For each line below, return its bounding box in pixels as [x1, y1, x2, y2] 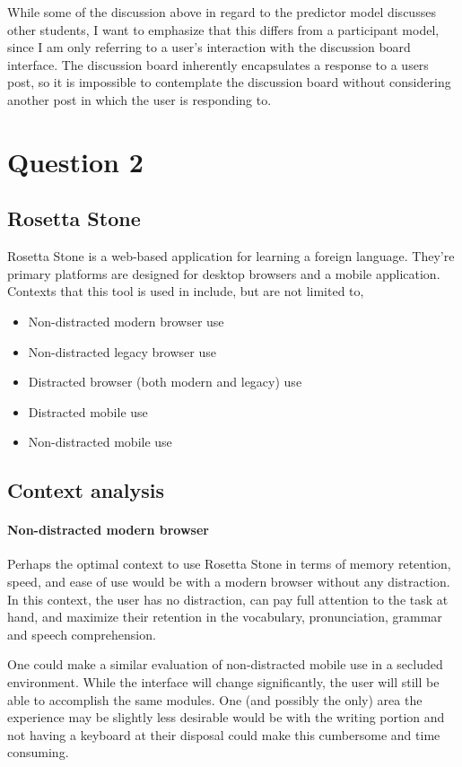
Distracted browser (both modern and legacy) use [28, 372, 302, 391]
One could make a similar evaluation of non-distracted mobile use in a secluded [7, 655, 443, 674]
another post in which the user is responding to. [7, 90, 272, 109]
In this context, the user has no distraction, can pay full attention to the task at [7, 589, 449, 608]
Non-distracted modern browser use [28, 311, 224, 330]
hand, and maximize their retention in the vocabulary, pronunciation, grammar [7, 607, 442, 626]
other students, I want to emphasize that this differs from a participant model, [7, 20, 440, 39]
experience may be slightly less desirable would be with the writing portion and [7, 708, 445, 727]
